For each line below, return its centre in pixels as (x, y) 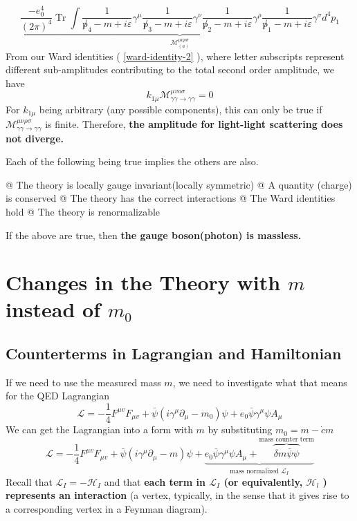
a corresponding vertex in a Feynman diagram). (107, 508)
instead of (53, 309)
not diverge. (35, 138)
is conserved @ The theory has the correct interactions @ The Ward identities (171, 198)
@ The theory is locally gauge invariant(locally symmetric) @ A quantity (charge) (179, 184)
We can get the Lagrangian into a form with (99, 429)
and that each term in (155, 481)
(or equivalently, (263, 481)
